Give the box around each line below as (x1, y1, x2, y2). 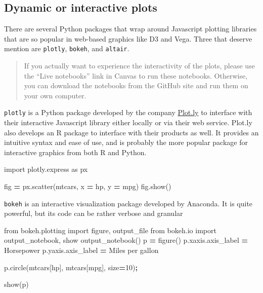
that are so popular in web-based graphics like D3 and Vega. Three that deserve (4, 33, 252, 44)
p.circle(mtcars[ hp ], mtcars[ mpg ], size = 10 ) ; (4, 262, 138, 272)
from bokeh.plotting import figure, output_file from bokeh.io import (4, 225, 216, 235)
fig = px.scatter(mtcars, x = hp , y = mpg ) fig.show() (4, 181, 171, 192)
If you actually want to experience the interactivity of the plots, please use (24, 60, 255, 71)
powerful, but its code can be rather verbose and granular (4, 208, 183, 218)
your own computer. (24, 90, 86, 100)
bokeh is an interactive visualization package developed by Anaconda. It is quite (4, 198, 253, 208)
